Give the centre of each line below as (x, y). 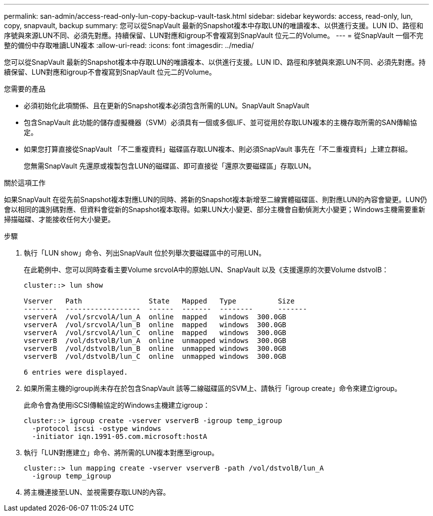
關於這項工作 (25, 183)
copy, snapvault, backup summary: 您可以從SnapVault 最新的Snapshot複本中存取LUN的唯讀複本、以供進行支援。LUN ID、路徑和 (214, 25)
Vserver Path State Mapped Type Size (159, 301)
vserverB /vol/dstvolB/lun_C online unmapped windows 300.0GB (155, 356)
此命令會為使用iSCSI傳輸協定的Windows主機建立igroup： (117, 405)
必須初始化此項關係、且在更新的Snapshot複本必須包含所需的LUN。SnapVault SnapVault (167, 106)
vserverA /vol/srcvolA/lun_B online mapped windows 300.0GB (155, 325)
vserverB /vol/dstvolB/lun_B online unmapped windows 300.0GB (155, 348)
